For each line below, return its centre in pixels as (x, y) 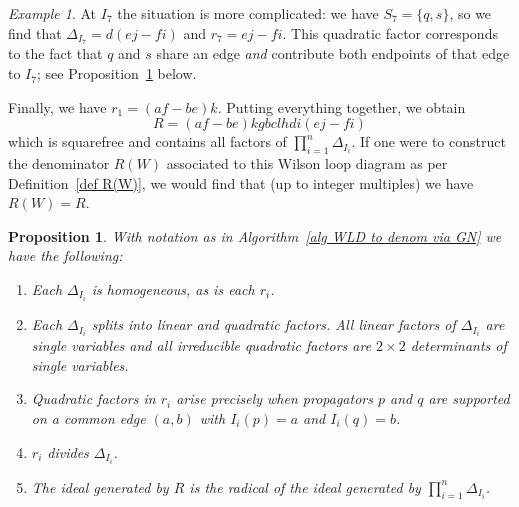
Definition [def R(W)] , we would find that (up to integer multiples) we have (241, 182)
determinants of (458, 345)
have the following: (65, 255)
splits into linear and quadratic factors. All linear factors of (273, 324)
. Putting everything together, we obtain (341, 106)
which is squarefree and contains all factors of (147, 141)
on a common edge (88, 417)
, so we (470, 13)
